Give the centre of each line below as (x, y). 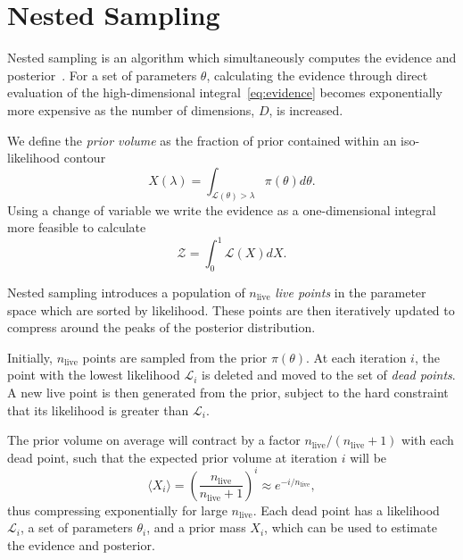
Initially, (30, 357)
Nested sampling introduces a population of (126, 293)
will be (368, 457)
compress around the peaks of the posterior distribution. (161, 327)
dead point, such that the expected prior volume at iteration (173, 457)
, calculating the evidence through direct (317, 75)
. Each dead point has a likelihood (346, 510)
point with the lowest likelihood (94, 375)
